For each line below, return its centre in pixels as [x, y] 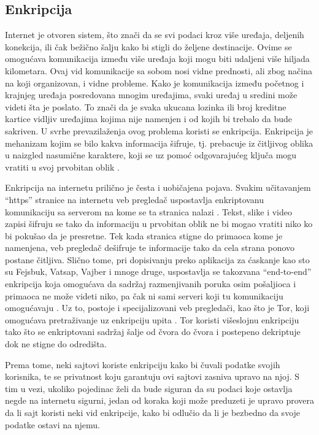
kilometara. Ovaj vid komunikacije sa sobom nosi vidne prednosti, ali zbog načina [159, 70]
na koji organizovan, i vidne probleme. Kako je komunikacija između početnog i [155, 83]
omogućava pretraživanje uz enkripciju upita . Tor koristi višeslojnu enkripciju [152, 319]
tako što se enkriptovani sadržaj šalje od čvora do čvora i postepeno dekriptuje [153, 332]
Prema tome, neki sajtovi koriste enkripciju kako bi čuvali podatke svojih [143, 364]
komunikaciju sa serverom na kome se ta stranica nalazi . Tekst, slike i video [148, 211]
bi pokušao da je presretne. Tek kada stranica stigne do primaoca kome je [144, 235]
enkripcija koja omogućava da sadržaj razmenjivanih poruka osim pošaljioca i [151, 284]
